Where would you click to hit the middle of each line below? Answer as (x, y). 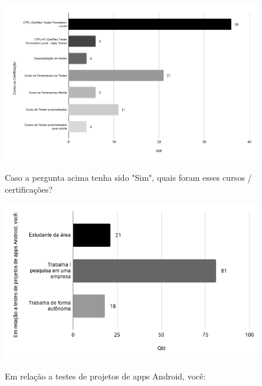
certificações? (29, 189)
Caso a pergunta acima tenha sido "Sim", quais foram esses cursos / (128, 177)
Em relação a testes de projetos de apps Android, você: (105, 376)
